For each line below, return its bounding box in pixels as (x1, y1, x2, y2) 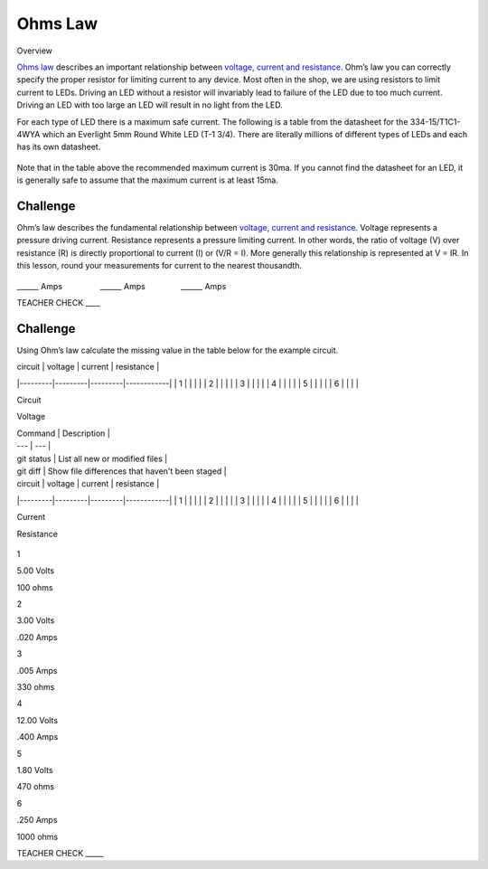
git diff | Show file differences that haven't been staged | (16, 466, 227, 477)
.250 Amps (16, 815, 58, 826)
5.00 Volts (16, 565, 54, 576)
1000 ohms (16, 831, 59, 842)
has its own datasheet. (16, 141, 101, 153)
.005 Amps (16, 665, 58, 675)
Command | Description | (16, 428, 110, 439)
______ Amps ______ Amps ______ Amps (16, 280, 227, 291)
